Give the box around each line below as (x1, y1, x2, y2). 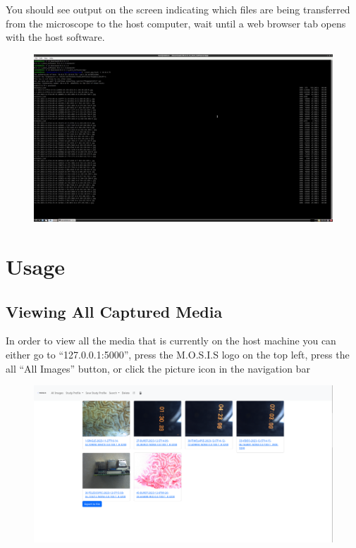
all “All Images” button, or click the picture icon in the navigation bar (6, 361, 310, 375)
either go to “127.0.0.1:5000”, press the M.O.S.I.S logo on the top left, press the (6, 347, 350, 362)
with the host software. (6, 30, 105, 44)
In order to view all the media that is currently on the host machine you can (6, 333, 336, 348)
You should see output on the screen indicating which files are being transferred (6, 2, 350, 16)
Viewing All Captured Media (6, 300, 223, 322)
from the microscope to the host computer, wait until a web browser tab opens (6, 15, 346, 30)
